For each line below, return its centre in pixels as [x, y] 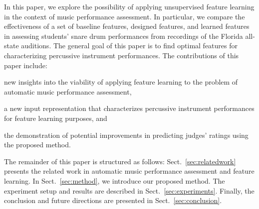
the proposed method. [37, 145]
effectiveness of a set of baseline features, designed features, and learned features [127, 26]
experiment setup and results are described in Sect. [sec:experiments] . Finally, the [129, 190]
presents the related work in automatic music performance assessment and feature [129, 171]
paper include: [26, 65]
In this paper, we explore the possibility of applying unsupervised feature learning [129, 6]
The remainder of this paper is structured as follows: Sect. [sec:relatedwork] [120, 161]
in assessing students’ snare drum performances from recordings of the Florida [124, 36]
